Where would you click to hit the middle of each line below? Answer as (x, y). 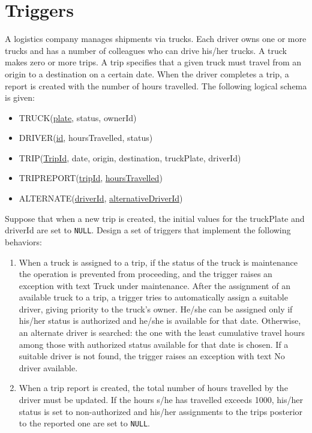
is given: (20, 97)
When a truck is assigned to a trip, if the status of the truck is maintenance (158, 262)
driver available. (48, 367)
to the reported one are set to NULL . (85, 423)
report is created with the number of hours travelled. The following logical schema (156, 85)
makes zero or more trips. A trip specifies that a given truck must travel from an (153, 62)
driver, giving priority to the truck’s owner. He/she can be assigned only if (156, 309)
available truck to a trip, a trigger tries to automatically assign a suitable (153, 297)
